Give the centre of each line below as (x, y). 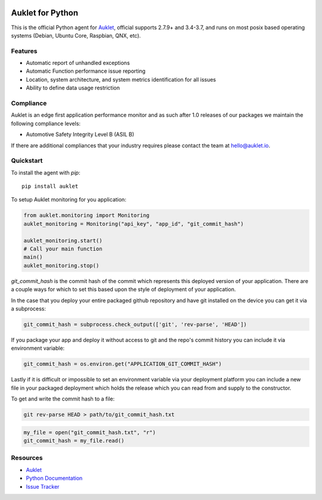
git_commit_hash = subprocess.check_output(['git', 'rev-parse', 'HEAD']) (135, 324)
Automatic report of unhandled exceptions (78, 63)
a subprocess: (29, 308)
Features (24, 51)
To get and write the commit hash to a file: (63, 399)
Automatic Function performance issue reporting (86, 71)
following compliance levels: (46, 123)
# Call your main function (63, 249)
